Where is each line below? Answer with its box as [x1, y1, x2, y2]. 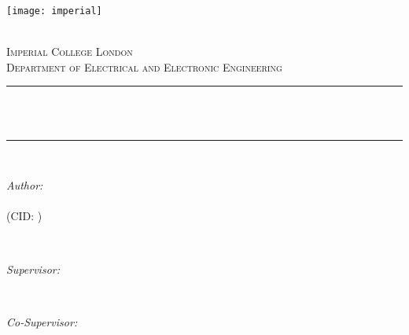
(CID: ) [6, 208, 42, 224]
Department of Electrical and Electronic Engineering [6, 58, 282, 75]
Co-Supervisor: [6, 313, 78, 329]
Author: [6, 177, 43, 193]
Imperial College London [6, 43, 133, 60]
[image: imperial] [6, 6, 102, 17]
